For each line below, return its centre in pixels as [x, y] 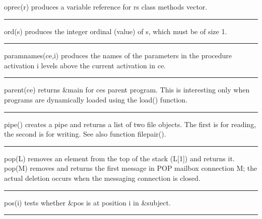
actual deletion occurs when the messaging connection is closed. [102, 178]
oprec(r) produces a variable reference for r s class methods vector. [106, 7]
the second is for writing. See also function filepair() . [85, 134]
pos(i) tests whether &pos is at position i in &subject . [87, 202]
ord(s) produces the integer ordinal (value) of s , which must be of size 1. [116, 31]
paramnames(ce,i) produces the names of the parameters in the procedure [118, 56]
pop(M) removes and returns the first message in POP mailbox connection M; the [131, 168]
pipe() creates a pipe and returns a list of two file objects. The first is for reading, [130, 124]
